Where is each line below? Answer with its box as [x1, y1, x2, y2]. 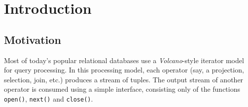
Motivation [4, 32, 61, 47]
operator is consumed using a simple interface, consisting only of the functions [4, 84, 240, 94]
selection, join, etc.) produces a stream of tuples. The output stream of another [4, 74, 244, 84]
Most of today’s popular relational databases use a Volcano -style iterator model [4, 55, 244, 65]
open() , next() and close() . [4, 93, 93, 104]
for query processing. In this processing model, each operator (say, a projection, [4, 65, 244, 75]
